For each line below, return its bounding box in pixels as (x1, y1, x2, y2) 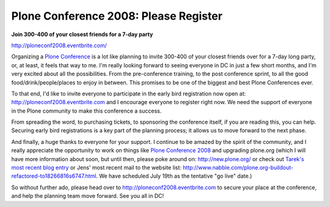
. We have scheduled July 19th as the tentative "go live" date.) (95, 172, 252, 180)
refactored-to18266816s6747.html (11, 172, 97, 180)
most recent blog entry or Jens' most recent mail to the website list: (11, 164, 182, 171)
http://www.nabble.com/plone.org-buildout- (182, 164, 293, 171)
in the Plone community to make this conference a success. (11, 107, 162, 115)
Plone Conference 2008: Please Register (11, 9, 223, 23)
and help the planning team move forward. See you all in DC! (11, 192, 164, 200)
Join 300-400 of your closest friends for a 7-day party (11, 31, 153, 38)
